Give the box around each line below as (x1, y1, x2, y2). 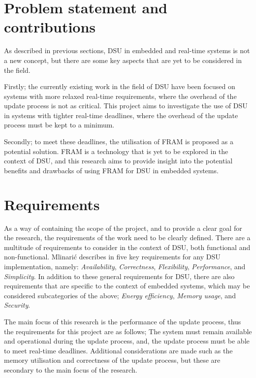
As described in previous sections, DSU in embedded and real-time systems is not (4, 45, 250, 56)
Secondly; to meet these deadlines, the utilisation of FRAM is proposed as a (4, 136, 233, 147)
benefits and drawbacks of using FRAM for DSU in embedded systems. (4, 165, 219, 175)
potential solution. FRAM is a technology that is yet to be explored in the (4, 146, 228, 156)
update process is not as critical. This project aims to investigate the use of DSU (4, 100, 248, 111)
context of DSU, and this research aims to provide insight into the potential (4, 156, 233, 166)
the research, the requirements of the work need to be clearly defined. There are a (4, 232, 251, 243)
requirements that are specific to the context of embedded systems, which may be (4, 281, 250, 291)
